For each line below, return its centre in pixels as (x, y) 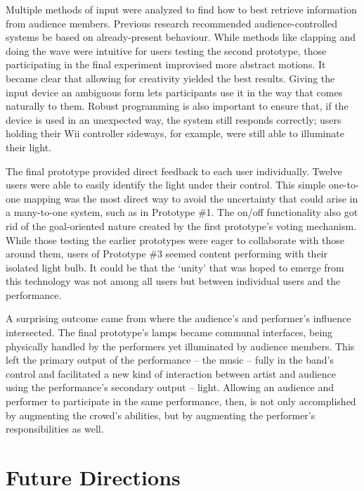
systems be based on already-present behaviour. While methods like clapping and (181, 37)
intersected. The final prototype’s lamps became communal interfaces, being (169, 332)
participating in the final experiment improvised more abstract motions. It (166, 64)
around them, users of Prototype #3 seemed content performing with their (167, 254)
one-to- (344, 185)
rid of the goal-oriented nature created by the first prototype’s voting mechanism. (181, 225)
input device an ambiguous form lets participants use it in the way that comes (174, 92)
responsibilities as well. (55, 429)
